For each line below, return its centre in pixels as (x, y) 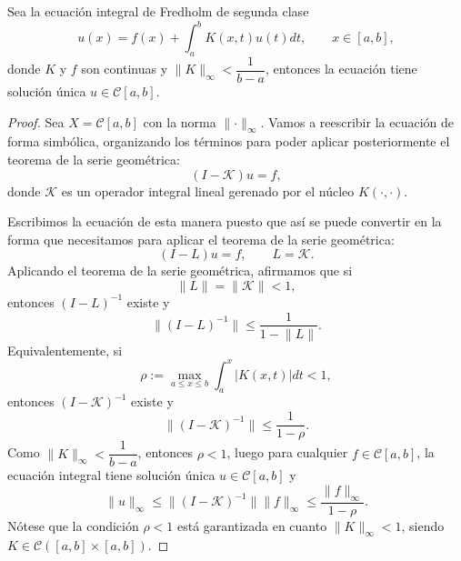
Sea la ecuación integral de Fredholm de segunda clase (158, 11)
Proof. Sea (36, 121)
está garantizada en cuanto (252, 525)
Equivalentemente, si (65, 350)
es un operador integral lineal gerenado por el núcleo (208, 190)
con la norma (180, 121)
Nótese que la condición (73, 525)
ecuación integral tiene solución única (111, 475)
